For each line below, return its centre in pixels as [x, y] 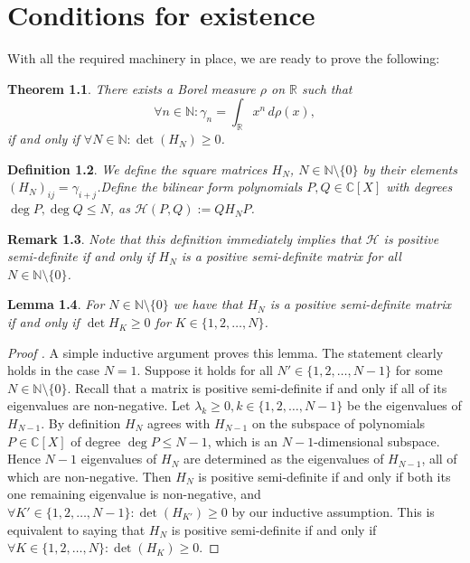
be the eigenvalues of [404, 405]
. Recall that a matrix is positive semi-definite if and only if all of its [257, 387]
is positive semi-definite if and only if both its [324, 476]
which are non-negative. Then [89, 476]
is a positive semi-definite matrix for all [291, 256]
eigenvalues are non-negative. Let [99, 405]
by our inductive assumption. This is [333, 511]
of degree [96, 441]
